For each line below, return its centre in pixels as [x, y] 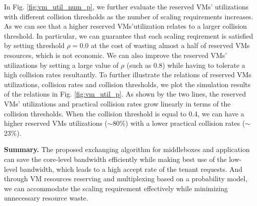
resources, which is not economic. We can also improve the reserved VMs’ [116, 55]
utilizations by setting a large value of [61, 65]
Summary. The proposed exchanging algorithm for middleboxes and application [127, 149]
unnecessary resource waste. [46, 198]
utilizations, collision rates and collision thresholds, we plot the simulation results [127, 84]
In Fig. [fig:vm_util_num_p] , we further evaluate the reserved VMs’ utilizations [126, 6]
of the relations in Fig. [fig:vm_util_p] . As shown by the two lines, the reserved [125, 94]
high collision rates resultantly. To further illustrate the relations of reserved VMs [128, 75]
